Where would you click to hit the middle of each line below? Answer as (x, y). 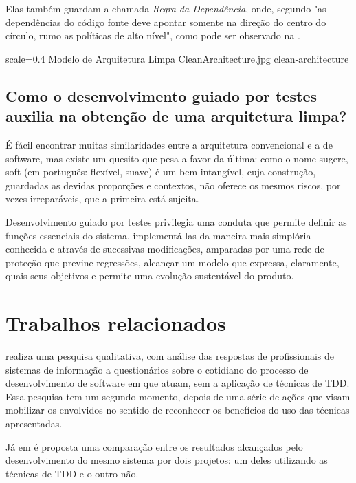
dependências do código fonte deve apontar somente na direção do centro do (166, 22)
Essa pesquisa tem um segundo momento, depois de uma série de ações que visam (178, 396)
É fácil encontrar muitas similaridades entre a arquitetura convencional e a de (169, 144)
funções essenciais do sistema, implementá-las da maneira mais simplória (158, 235)
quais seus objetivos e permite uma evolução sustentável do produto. (150, 276)
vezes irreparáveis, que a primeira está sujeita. (102, 198)
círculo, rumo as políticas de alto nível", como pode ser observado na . (153, 35)
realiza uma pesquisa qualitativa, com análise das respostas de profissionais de (170, 356)
